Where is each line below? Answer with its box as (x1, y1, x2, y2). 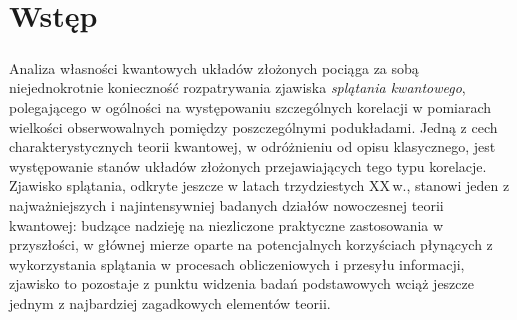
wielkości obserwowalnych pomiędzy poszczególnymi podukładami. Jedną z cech (9, 116, 498, 137)
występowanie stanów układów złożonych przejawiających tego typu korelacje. (9, 155, 487, 176)
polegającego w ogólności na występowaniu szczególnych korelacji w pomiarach (9, 96, 492, 117)
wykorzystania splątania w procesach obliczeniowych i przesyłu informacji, (9, 253, 465, 274)
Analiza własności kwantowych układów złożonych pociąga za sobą (9, 57, 419, 78)
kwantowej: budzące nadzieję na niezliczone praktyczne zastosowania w (9, 214, 444, 235)
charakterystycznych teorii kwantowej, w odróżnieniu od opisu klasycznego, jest (9, 136, 496, 157)
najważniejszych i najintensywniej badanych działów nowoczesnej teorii (9, 194, 444, 215)
